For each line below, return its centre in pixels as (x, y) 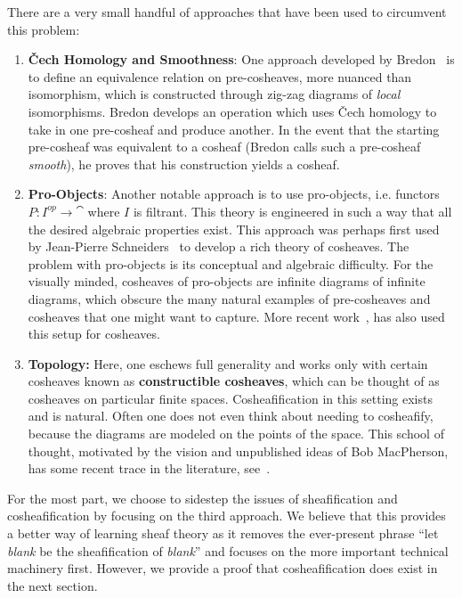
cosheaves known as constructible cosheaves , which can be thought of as (234, 381)
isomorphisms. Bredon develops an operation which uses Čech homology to (232, 111)
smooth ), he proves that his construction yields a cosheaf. (184, 164)
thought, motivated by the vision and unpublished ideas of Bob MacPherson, (238, 451)
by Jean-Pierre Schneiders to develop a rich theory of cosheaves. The (219, 246)
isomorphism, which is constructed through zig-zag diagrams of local (214, 94)
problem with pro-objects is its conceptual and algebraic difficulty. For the (231, 263)
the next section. (53, 585)
